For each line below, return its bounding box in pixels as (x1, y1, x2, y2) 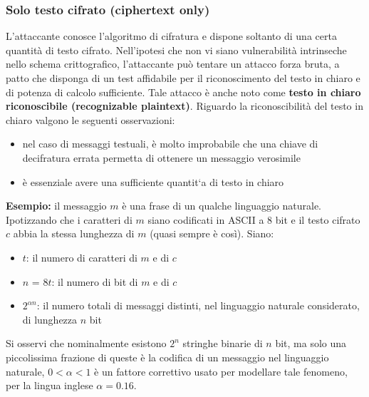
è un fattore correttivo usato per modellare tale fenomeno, (94, 364, 348, 378)
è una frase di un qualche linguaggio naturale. (122, 198, 322, 213)
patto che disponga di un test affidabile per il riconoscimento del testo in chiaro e (6, 71, 360, 85)
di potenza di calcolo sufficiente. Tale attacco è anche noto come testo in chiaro (6, 84, 361, 99)
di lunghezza (22, 311, 78, 326)
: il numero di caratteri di (26, 249, 137, 264)
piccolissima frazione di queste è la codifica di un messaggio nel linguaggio (6, 349, 329, 364)
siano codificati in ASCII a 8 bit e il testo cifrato (147, 212, 360, 227)
